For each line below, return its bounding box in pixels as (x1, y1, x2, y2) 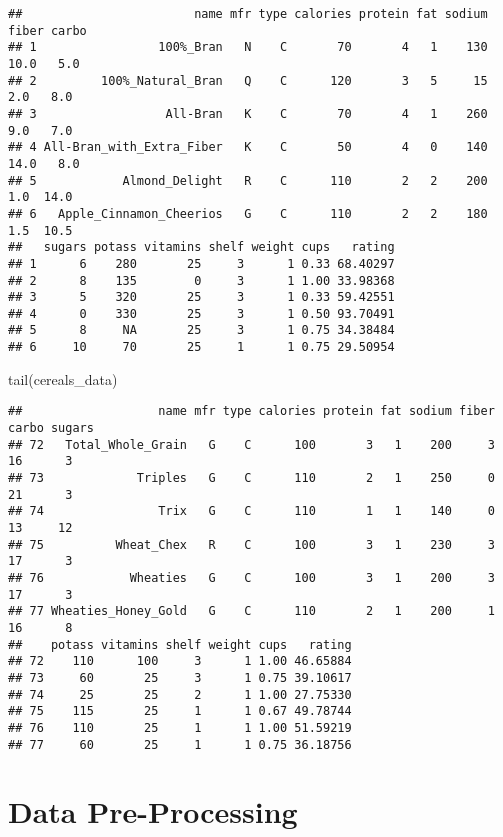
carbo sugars (8, 421, 94, 436)
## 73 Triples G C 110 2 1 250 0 (8, 471, 495, 485)
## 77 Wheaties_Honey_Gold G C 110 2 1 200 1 (8, 604, 495, 619)
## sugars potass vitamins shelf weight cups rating (8, 240, 395, 255)
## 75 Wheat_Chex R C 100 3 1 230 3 (8, 537, 495, 552)
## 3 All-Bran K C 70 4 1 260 (8, 106, 488, 121)
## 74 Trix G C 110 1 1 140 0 (8, 504, 495, 519)
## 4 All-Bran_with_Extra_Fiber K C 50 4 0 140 (8, 140, 488, 155)
